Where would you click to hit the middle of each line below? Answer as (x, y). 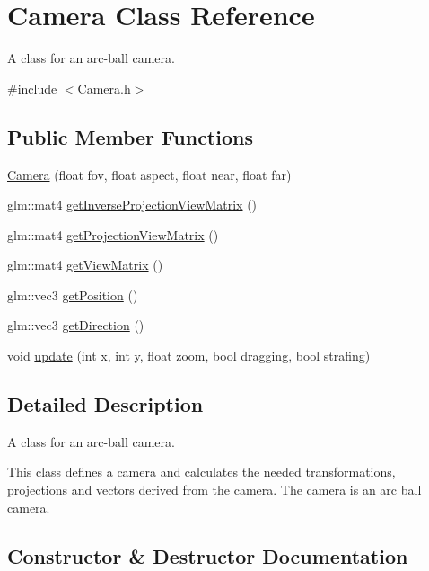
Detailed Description (105, 404)
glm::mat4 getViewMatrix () (85, 265)
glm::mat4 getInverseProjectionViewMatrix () (132, 205)
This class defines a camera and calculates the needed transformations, (201, 472)
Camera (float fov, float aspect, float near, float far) (149, 174)
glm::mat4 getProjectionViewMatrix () (113, 234)
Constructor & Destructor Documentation (208, 555)
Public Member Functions (130, 136)
